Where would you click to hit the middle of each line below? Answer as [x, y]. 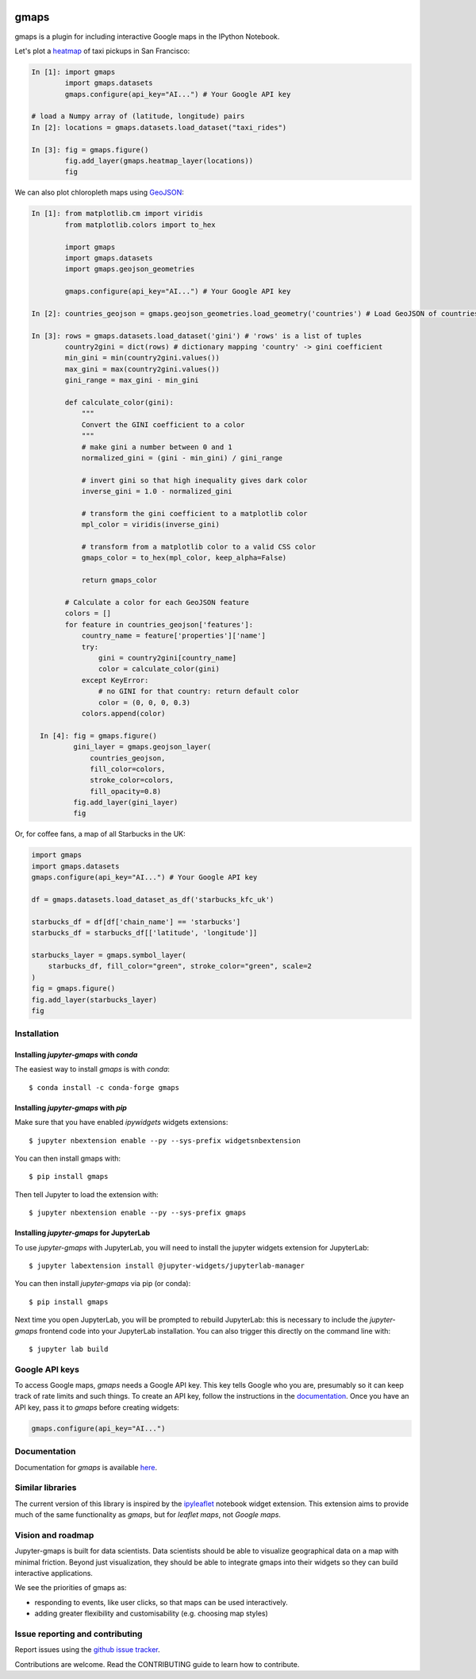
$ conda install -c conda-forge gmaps [104, 1087]
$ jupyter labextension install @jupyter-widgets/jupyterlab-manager [167, 1265]
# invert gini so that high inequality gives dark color [194, 480]
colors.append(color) [123, 713]
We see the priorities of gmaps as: [71, 1588]
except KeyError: [115, 680]
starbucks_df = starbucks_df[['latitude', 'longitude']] [144, 933]
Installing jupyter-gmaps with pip [71, 1107]
